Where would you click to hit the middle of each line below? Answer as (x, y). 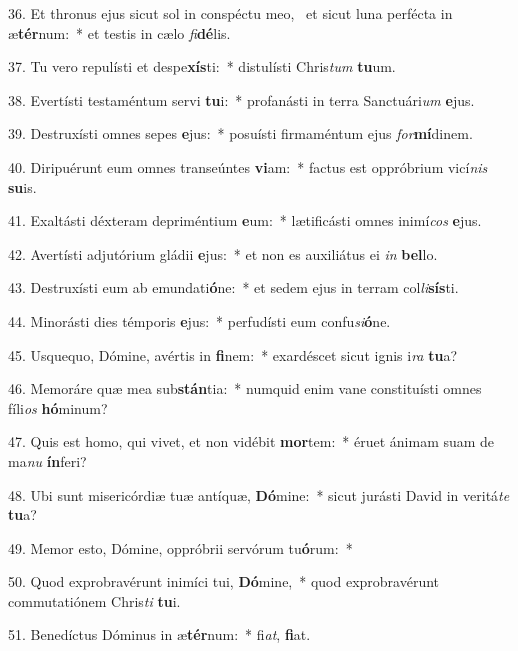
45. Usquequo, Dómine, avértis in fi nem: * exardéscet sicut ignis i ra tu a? (233, 354)
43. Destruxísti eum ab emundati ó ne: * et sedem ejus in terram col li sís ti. (233, 287)
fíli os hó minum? (58, 407)
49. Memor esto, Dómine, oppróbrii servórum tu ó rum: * (180, 547)
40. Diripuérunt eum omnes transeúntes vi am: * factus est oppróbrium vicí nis (248, 166)
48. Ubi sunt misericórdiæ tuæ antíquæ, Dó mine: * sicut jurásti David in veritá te (259, 494)
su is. (22, 186)
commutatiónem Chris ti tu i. (94, 600)
